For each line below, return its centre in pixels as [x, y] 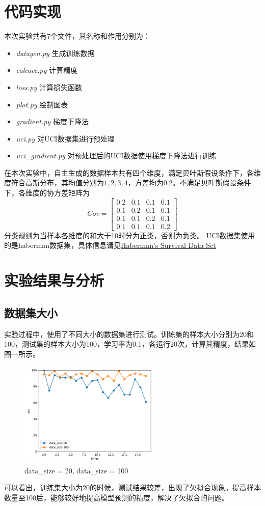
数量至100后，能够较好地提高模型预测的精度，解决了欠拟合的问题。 [116, 497]
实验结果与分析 [54, 280]
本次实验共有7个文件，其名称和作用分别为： [77, 36]
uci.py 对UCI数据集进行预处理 [65, 138]
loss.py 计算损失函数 [49, 87]
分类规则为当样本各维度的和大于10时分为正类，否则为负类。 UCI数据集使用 [130, 235]
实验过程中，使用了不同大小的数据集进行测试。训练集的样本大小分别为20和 [129, 334]
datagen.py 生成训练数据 [55, 53]
